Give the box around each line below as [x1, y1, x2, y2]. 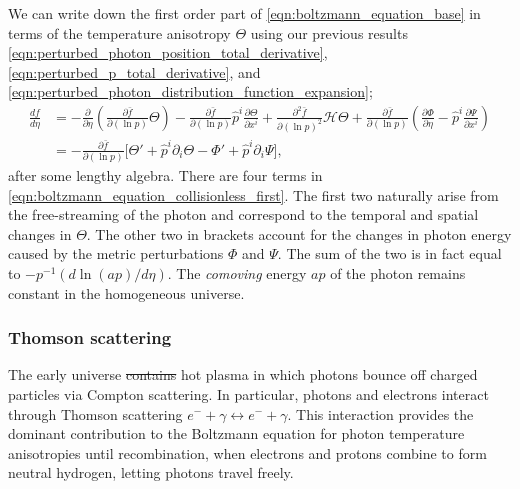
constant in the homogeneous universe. [8, 282, 245, 303]
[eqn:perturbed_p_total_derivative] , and [8, 61, 261, 82]
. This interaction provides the [287, 403, 474, 424]
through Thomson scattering [8, 403, 183, 424]
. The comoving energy [167, 262, 307, 283]
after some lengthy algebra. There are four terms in [8, 165, 323, 185]
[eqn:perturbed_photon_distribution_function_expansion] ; [8, 81, 373, 102]
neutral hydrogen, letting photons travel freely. [8, 462, 294, 483]
